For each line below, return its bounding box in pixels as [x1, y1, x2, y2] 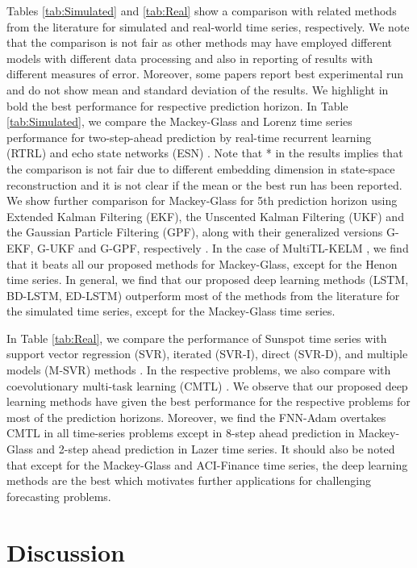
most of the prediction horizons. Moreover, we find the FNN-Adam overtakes [6, 408, 386, 425]
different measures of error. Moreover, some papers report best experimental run [6, 65, 403, 82]
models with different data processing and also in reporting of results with [6, 49, 373, 66]
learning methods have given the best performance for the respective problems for [6, 393, 411, 410]
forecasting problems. [6, 487, 111, 504]
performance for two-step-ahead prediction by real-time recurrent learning [6, 128, 372, 145]
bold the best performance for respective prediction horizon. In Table [6, 97, 348, 114]
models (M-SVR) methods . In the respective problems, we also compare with [6, 361, 391, 378]
